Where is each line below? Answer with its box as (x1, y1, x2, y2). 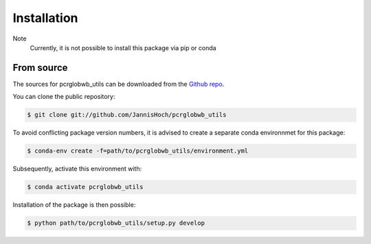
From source (12, 62, 68, 74)
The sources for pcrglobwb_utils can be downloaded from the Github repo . (12, 80, 225, 88)
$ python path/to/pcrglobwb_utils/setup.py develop (27, 219, 205, 227)
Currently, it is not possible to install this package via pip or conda (30, 43, 216, 52)
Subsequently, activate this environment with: (12, 165, 142, 173)
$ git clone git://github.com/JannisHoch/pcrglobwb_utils (27, 111, 227, 119)
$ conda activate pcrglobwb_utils (27, 183, 144, 191)
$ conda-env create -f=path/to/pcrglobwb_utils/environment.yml (27, 147, 249, 155)
